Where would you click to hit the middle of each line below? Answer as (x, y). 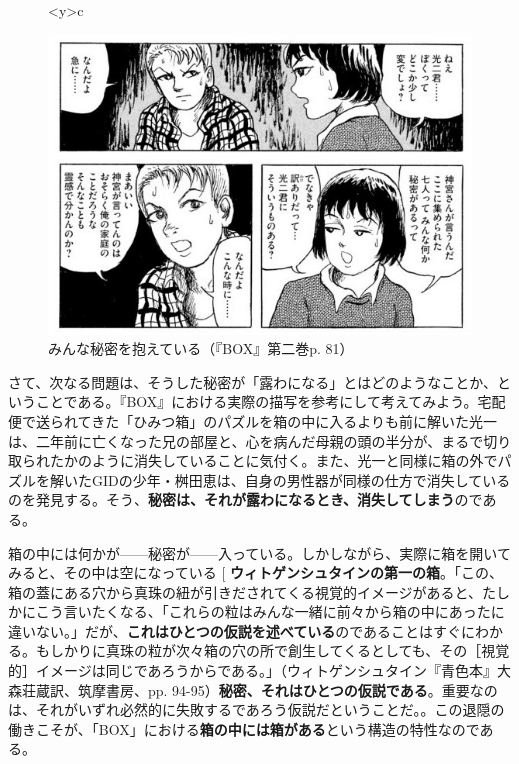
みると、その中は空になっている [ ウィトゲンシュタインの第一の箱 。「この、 (255, 572)
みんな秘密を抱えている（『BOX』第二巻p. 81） (201, 348)
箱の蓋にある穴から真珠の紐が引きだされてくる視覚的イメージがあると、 (245, 591)
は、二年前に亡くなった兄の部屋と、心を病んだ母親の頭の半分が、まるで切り (260, 440)
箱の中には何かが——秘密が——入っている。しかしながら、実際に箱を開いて (259, 552)
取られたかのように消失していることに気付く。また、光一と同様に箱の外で (253, 460)
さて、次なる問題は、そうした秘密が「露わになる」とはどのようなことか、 (253, 381)
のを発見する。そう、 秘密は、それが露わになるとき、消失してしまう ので (245, 499)
